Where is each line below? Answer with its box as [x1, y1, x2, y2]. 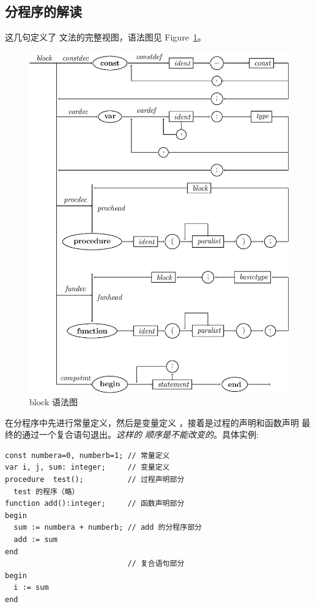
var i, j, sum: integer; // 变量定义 [5, 463, 170, 472]
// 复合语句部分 [127, 559, 185, 568]
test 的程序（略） [13, 487, 80, 496]
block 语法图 [29, 395, 78, 408]
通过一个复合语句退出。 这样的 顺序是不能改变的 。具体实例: [21, 428, 259, 441]
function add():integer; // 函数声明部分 [5, 499, 185, 508]
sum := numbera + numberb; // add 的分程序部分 [13, 523, 202, 532]
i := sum [13, 583, 49, 592]
